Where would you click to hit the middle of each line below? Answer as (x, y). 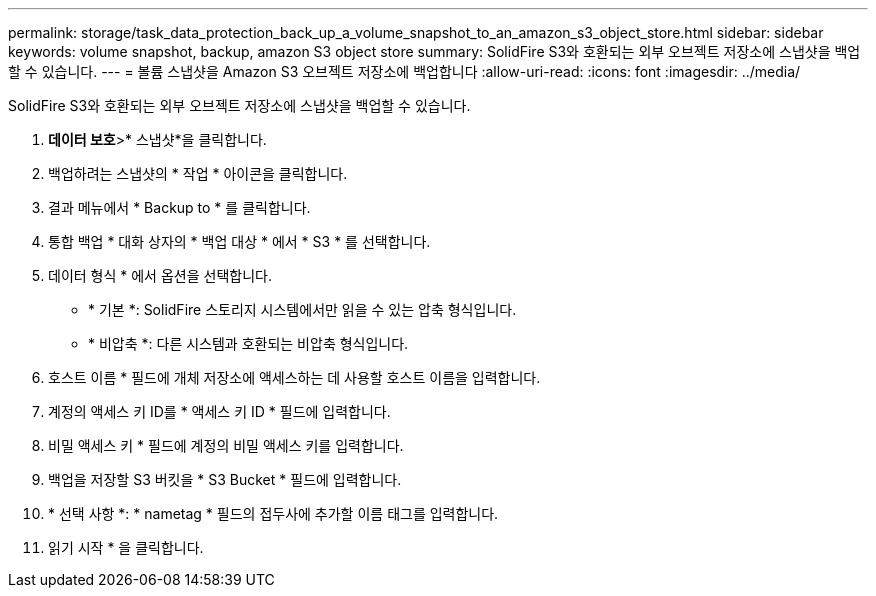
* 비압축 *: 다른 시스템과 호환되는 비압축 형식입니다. (248, 343)
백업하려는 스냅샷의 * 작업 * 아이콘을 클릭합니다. (198, 173)
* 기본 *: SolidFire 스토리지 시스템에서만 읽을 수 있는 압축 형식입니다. (302, 309)
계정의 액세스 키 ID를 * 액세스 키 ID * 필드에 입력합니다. (219, 411)
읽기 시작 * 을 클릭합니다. (126, 547)
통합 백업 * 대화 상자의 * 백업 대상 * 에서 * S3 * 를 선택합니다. (239, 241)
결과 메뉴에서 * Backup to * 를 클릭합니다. (179, 207)
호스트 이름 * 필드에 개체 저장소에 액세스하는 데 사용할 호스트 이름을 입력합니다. (294, 377)
